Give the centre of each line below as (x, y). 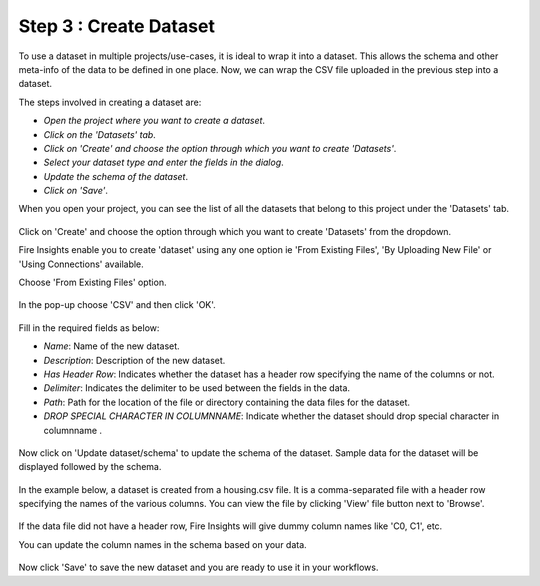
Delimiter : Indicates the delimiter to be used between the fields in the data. (196, 388)
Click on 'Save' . (76, 191)
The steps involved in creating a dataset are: (110, 102)
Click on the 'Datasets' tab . (100, 134)
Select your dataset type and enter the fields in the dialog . (163, 162)
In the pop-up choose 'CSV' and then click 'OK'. (117, 305)
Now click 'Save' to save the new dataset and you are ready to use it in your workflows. (198, 567)
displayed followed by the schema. (90, 467)
